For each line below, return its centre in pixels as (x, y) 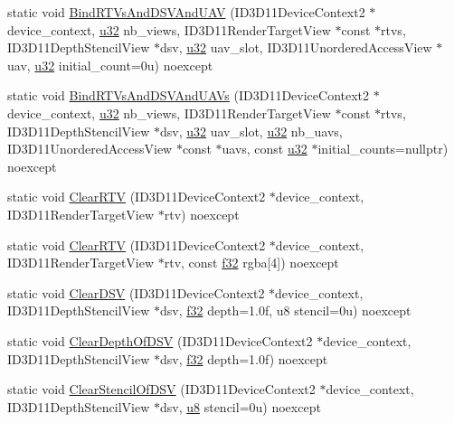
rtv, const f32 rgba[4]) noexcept (251, 263)
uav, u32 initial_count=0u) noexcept (110, 65)
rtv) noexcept (202, 214)
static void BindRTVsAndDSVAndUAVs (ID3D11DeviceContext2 (189, 95)
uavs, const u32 (265, 149)
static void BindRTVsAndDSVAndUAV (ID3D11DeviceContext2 (186, 12)
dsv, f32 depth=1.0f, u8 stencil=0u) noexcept (285, 310)
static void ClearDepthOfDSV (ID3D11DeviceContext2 (160, 340)
